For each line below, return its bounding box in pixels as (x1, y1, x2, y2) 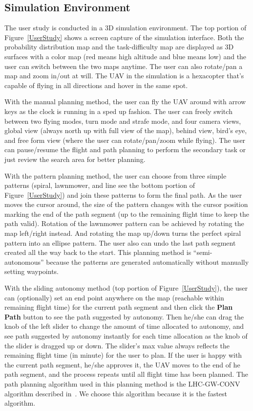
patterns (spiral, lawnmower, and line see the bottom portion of (4, 180, 195, 190)
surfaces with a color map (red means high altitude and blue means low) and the (4, 51, 247, 61)
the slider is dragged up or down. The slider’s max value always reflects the (4, 340, 230, 350)
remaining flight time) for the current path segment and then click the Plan (4, 302, 233, 312)
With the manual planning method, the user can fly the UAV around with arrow (4, 96, 246, 107)
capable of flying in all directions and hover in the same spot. (4, 80, 188, 90)
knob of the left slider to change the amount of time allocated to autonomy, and (4, 321, 244, 331)
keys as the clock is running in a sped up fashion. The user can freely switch (4, 106, 232, 116)
